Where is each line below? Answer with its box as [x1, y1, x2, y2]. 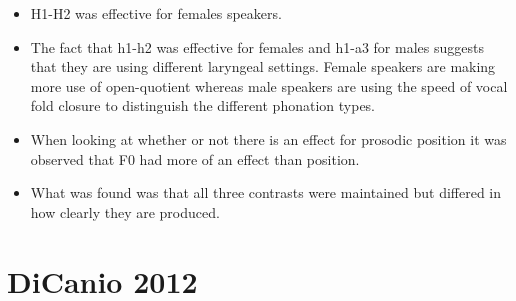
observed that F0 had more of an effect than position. [30, 148, 360, 169]
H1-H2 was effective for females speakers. [30, 3, 282, 23]
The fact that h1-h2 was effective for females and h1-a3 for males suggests [30, 36, 484, 57]
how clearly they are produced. [30, 201, 220, 222]
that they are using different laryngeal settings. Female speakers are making [30, 56, 496, 77]
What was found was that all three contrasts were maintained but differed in [30, 182, 502, 203]
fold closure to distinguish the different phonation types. [30, 95, 375, 116]
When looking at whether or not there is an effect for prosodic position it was [30, 128, 507, 149]
